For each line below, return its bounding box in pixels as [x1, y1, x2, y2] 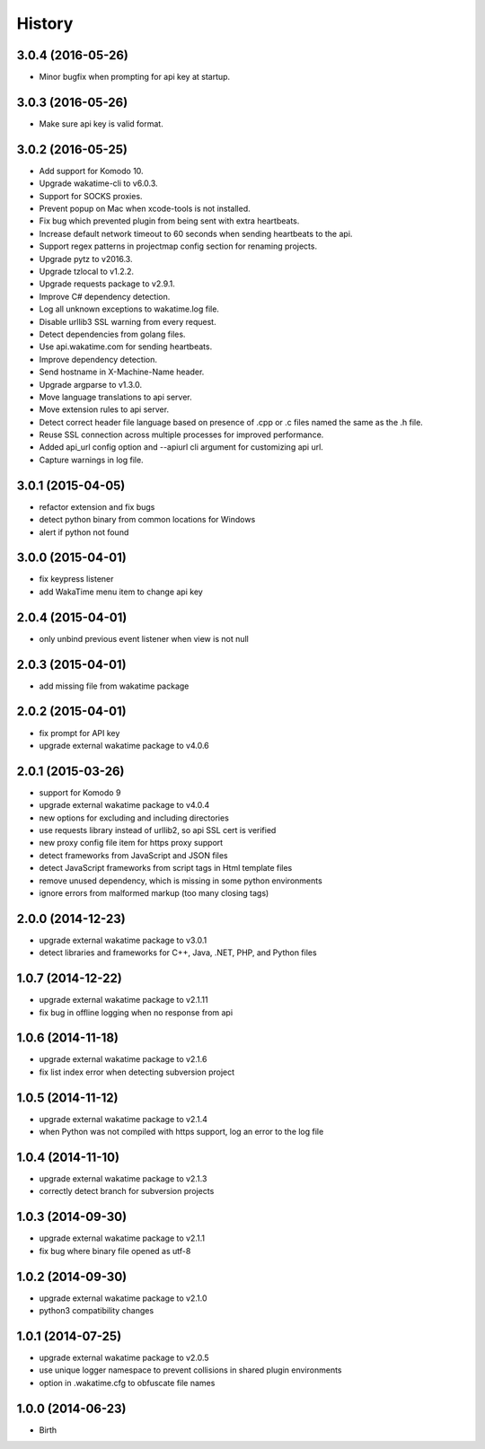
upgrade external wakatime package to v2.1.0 [39, 1293, 207, 1304]
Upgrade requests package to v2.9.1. [39, 278, 175, 289]
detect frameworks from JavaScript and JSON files [39, 849, 228, 861]
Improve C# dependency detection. [39, 291, 171, 302]
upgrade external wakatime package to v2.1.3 [39, 1173, 207, 1184]
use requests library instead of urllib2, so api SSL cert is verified [39, 825, 277, 836]
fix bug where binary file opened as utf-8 [39, 1245, 191, 1256]
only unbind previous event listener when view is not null [39, 633, 249, 644]
